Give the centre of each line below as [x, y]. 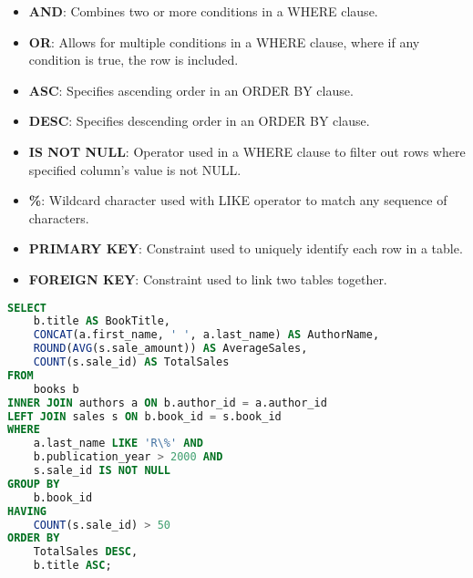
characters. [59, 217]
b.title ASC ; [72, 566]
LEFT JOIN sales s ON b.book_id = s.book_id [144, 416]
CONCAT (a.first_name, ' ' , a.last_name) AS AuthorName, [206, 335]
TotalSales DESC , [86, 552]
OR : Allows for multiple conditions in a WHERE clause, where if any [224, 41]
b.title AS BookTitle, [102, 321]
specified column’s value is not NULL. [135, 169]
